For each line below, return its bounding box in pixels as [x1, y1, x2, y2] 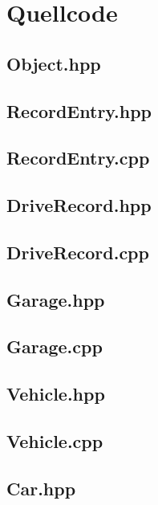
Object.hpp [6, 51, 101, 75]
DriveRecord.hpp [6, 193, 152, 218]
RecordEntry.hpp [6, 98, 152, 123]
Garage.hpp [6, 287, 105, 312]
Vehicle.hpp [6, 381, 105, 406]
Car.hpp [6, 475, 76, 500]
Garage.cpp [6, 334, 103, 359]
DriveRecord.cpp [6, 239, 149, 264]
